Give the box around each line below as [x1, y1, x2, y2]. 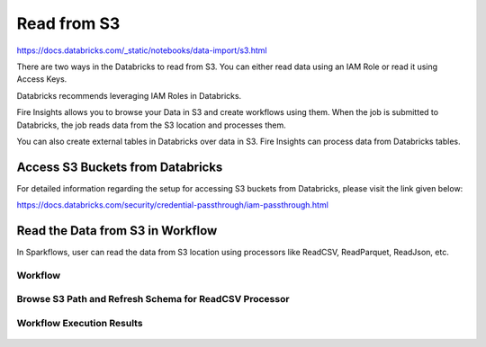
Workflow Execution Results [16, 316, 143, 329]
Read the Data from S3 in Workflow [16, 223, 218, 238]
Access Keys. [16, 74, 67, 85]
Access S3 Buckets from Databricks [16, 159, 223, 174]
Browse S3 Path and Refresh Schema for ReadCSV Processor [16, 293, 290, 306]
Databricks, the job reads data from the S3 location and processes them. [16, 120, 287, 130]
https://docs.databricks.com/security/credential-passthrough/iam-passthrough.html [16, 200, 328, 210]
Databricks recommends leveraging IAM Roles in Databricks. [16, 90, 242, 101]
